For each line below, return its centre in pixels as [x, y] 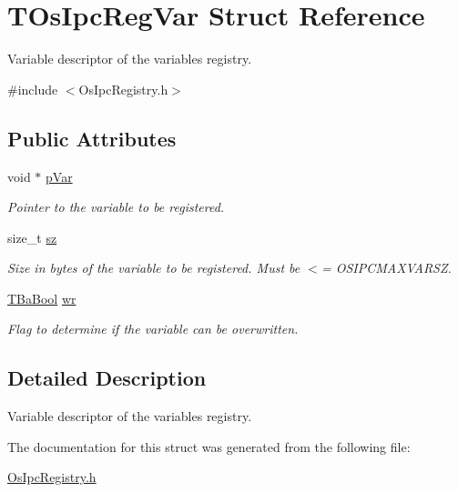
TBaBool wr [42, 298]
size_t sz [32, 237]
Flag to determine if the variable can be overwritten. [153, 329]
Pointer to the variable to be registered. [116, 207]
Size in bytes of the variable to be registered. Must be [154, 268]
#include [33, 89]
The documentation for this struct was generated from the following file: [209, 446]
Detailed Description [107, 378]
